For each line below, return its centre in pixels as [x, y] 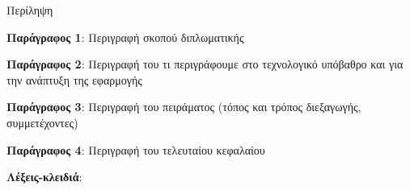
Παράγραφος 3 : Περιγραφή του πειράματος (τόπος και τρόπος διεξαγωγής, [184, 107]
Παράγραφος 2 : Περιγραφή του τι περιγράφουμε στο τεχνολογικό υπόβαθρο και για [205, 64]
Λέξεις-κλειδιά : [44, 177]
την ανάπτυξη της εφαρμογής [74, 79]
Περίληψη [30, 10]
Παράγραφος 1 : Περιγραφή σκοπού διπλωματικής [125, 37]
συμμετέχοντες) [42, 122]
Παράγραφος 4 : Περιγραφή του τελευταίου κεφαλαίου [136, 149]
